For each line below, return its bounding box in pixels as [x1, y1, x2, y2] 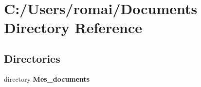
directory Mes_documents [4, 73, 90, 84]
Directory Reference [4, 17, 143, 37]
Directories [4, 51, 60, 66]
